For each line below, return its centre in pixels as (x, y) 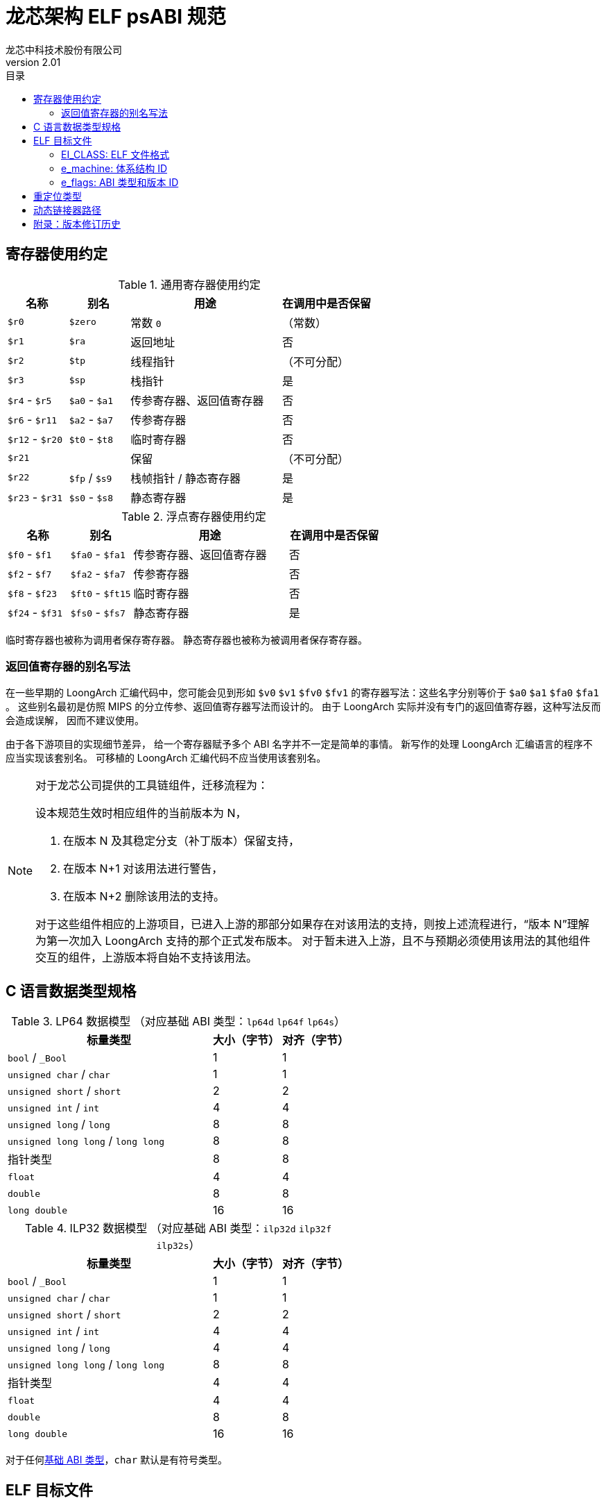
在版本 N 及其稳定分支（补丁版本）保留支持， (182, 841)
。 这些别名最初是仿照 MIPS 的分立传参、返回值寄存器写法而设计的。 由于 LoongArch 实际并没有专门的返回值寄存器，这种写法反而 (303, 707)
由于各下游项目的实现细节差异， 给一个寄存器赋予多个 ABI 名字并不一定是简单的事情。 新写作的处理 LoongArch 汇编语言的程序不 (299, 744)
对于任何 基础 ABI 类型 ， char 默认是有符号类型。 (117, 1460)
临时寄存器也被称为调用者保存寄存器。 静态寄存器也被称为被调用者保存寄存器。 (187, 639)
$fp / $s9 (90, 477)
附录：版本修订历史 (77, 224)
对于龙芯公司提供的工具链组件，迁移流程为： (152, 786)
